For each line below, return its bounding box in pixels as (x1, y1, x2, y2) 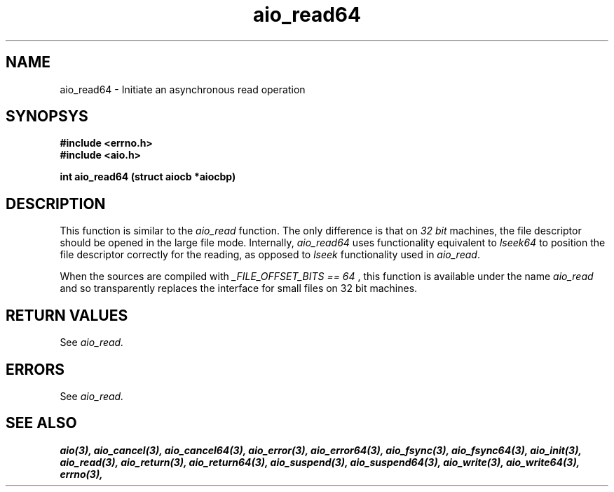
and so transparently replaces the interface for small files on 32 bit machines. (60, 282, 418, 295)
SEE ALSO (6, 414, 77, 432)
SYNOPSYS (6, 107, 88, 126)
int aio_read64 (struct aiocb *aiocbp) (60, 171, 236, 183)
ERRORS (6, 360, 65, 378)
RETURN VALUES (6, 306, 128, 324)
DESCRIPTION (6, 194, 106, 213)
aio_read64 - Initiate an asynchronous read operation (60, 83, 306, 95)
